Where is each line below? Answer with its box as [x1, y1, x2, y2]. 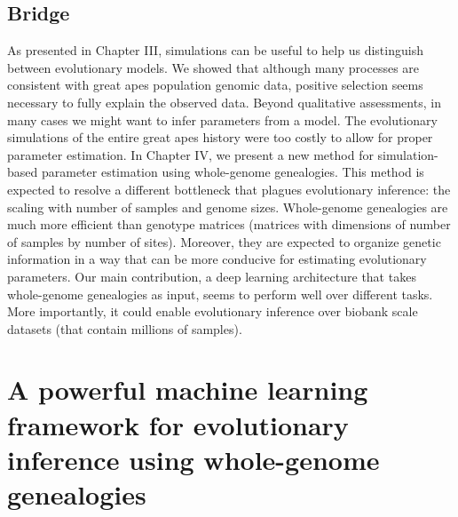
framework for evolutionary [7, 406, 349, 442]
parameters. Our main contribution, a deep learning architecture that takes [7, 266, 416, 285]
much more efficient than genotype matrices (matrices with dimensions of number [7, 215, 451, 234]
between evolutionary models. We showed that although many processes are [7, 58, 420, 76]
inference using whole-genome [7, 441, 380, 477]
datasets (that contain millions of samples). [7, 319, 242, 338]
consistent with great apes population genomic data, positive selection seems [7, 76, 423, 94]
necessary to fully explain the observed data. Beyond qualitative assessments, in [7, 92, 441, 111]
